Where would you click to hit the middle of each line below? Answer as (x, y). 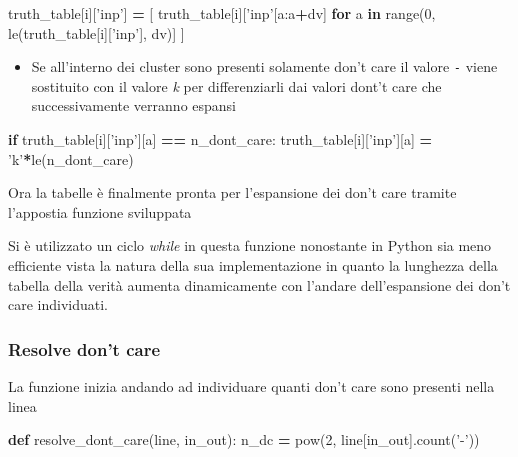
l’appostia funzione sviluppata (100, 211)
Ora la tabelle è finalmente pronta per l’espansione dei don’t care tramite (232, 192)
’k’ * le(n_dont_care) (71, 158)
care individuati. (58, 304)
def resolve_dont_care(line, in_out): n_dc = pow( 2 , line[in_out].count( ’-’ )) (244, 439)
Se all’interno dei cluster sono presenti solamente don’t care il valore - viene (264, 66)
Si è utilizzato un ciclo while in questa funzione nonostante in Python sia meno (250, 245)
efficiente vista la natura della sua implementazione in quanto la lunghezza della (253, 265)
